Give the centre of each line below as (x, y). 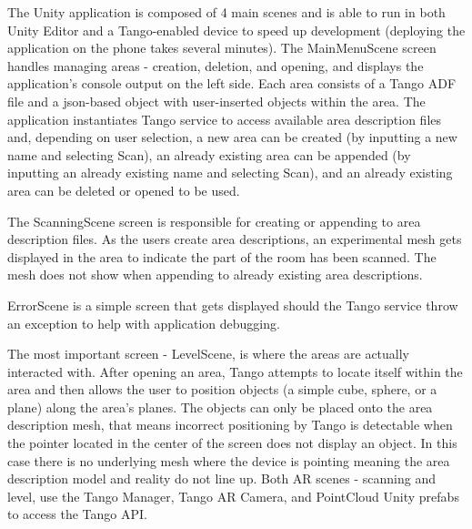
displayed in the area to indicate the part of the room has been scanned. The (222, 256)
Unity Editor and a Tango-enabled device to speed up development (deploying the (236, 30)
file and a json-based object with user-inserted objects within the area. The (216, 101)
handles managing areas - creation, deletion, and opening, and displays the (216, 65)
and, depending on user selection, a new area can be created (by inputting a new (232, 137)
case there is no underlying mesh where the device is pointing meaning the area (229, 460)
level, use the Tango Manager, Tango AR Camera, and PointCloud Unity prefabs (233, 496)
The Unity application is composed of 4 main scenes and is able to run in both (226, 12)
